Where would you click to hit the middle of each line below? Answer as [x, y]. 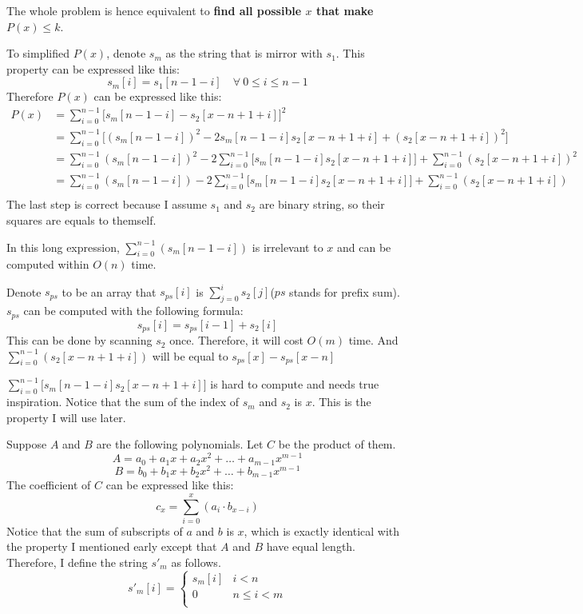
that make [345, 10]
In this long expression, [63, 247]
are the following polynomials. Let [180, 444]
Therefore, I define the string [77, 562]
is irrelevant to [288, 247]
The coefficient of [49, 485]
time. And [373, 340]
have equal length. [311, 546]
